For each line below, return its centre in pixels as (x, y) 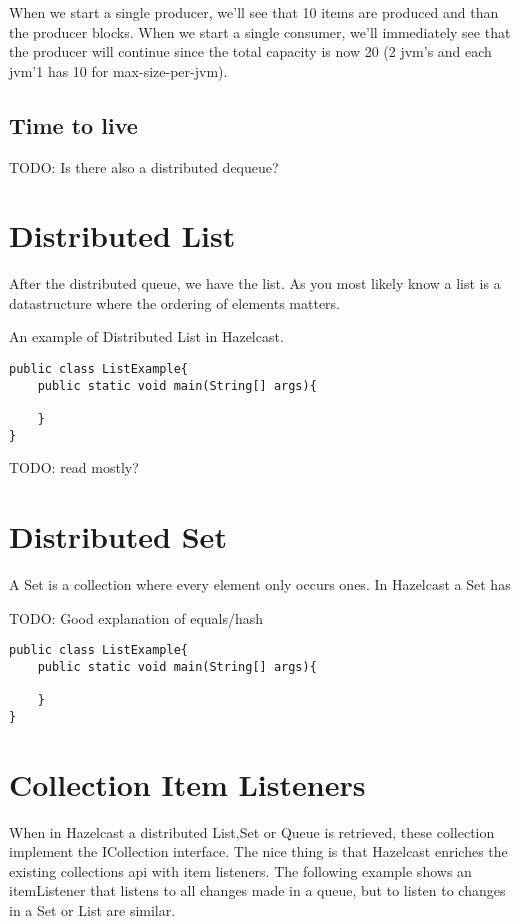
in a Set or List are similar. (92, 910)
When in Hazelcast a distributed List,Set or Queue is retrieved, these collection (252, 831)
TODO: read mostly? (74, 467)
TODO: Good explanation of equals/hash (136, 617)
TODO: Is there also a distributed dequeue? (144, 166)
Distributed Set (118, 536)
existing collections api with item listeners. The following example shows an (240, 870)
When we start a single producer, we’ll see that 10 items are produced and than (254, 12)
